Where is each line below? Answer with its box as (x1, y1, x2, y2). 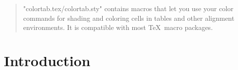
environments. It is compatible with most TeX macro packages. (23, 22, 213, 32)
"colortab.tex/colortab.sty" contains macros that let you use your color (23, 3, 234, 13)
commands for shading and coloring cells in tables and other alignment (23, 13, 235, 23)
